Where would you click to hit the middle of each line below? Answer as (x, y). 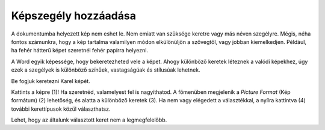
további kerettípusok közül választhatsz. (61, 109)
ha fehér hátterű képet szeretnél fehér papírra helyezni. (80, 51)
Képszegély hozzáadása (74, 16)
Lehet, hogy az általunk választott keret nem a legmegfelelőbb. (89, 120)
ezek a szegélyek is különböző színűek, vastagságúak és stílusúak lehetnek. (106, 70)
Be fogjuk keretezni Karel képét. (51, 81)
